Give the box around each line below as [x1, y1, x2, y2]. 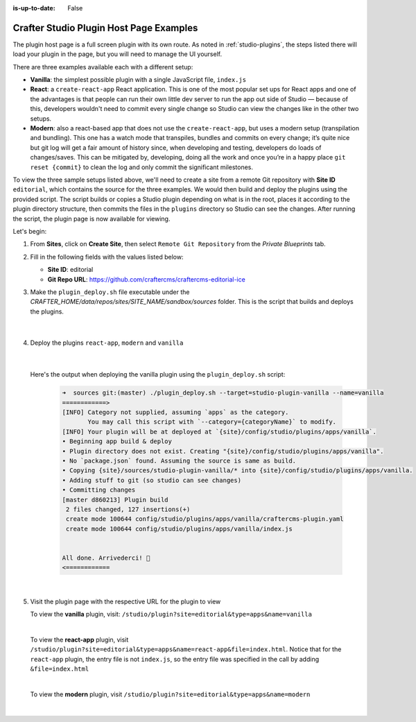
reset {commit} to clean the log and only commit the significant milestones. [30, 163, 253, 171]
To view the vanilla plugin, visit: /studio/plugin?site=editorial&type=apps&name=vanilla [30, 610, 312, 619]
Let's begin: [12, 227, 47, 235]
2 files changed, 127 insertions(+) [66, 505, 191, 513]
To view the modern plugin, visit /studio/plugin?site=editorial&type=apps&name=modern [30, 690, 311, 698]
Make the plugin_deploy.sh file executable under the [30, 288, 190, 296]
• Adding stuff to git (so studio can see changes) [62, 476, 242, 484]
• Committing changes [62, 486, 136, 494]
